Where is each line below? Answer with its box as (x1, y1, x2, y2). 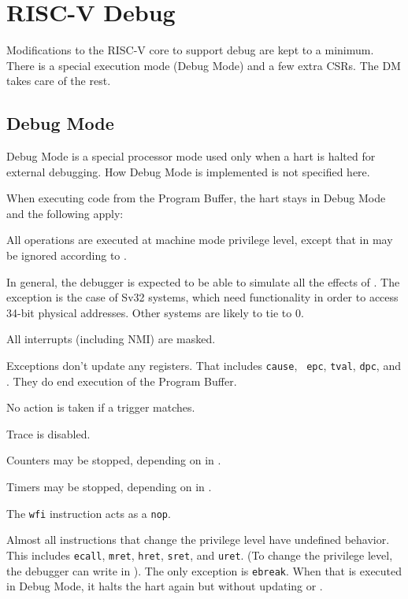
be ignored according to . (6, 247, 127, 264)
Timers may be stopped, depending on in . (6, 479, 212, 495)
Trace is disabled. (6, 425, 91, 442)
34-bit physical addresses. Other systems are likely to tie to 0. (6, 304, 304, 320)
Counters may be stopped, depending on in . (6, 452, 221, 468)
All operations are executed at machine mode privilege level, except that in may (6, 231, 393, 248)
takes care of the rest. (6, 72, 111, 89)
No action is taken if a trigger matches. (6, 399, 195, 416)
